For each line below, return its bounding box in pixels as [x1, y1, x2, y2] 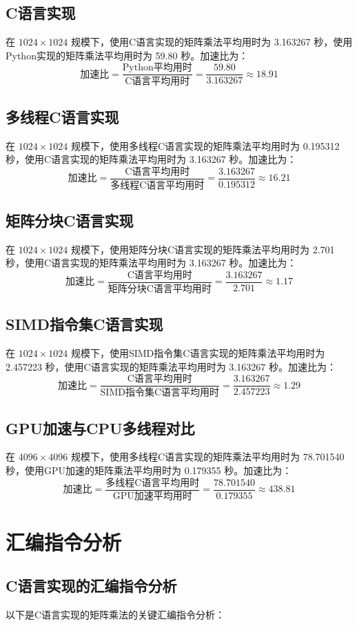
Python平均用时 [122, 63, 192, 73]
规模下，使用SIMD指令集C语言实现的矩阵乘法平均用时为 [70, 346, 325, 360]
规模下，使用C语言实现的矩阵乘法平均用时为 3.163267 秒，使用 [70, 35, 353, 49]
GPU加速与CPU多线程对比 [6, 417, 195, 438]
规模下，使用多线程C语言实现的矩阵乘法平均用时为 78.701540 [70, 449, 345, 464]
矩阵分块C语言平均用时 [108, 284, 212, 294]
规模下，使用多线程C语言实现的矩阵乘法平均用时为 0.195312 [70, 138, 340, 153]
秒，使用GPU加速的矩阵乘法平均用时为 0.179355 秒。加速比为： [6, 462, 292, 477]
